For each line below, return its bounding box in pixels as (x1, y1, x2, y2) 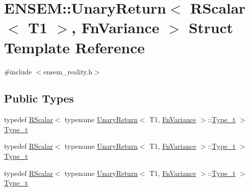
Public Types (4, 90, 74, 106)
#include (4, 66, 32, 76)
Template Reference (4, 37, 145, 57)
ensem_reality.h (43, 66, 92, 76)
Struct (188, 17, 233, 38)
